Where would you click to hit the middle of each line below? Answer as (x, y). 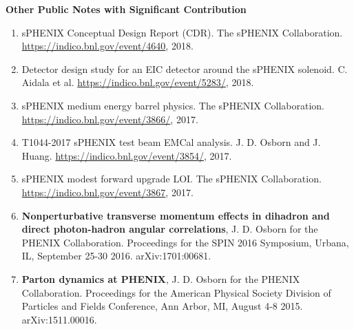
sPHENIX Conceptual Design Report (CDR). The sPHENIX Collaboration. (182, 32)
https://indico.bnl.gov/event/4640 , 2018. (107, 46)
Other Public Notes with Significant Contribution (126, 9)
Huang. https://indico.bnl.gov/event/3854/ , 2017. (127, 155)
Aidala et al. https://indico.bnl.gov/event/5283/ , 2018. (138, 82)
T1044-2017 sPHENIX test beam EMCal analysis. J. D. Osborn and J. (171, 142)
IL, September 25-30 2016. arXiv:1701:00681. (116, 256)
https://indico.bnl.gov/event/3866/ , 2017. (110, 119)
